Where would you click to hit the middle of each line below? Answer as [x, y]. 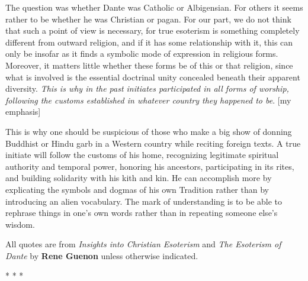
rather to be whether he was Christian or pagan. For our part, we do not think [148, 19]
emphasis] [23, 112]
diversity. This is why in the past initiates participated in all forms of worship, [147, 88]
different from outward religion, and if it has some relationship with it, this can [149, 42]
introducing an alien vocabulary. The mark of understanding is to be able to [144, 201]
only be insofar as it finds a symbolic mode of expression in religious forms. [142, 54]
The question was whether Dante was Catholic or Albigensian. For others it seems [154, 7]
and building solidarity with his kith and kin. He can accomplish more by [139, 178]
